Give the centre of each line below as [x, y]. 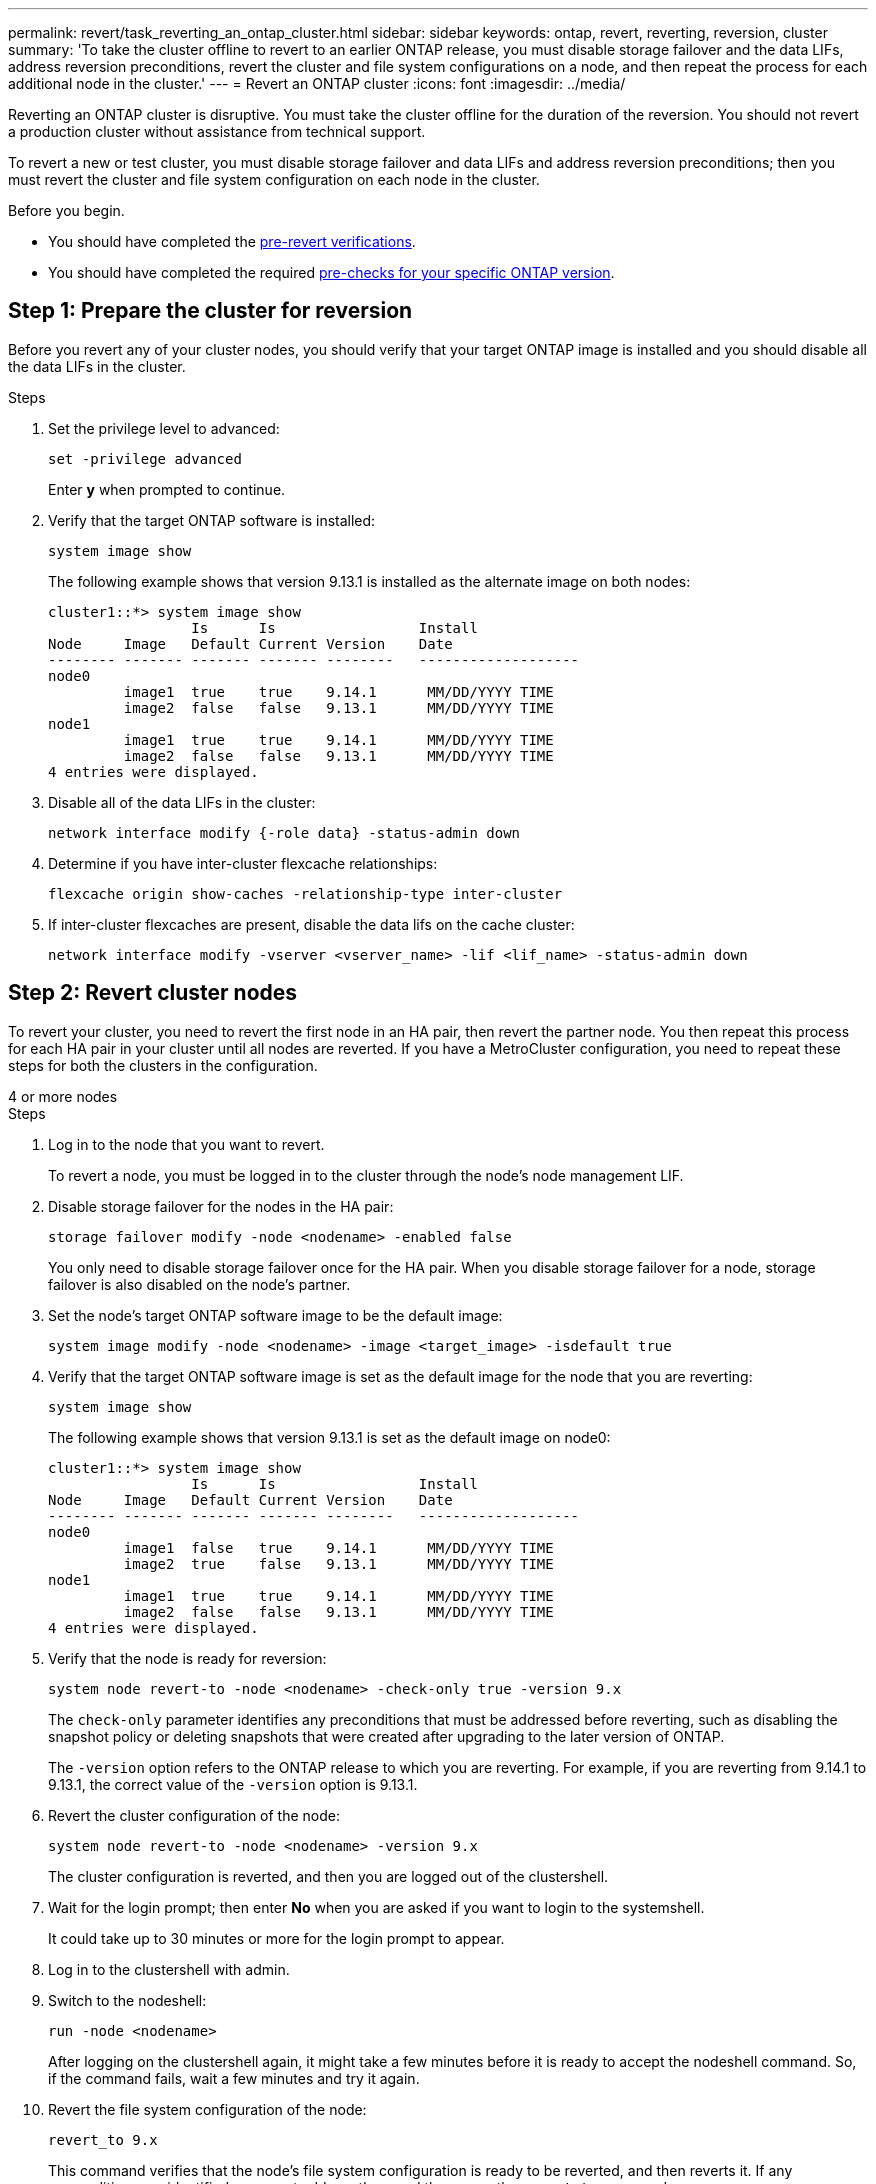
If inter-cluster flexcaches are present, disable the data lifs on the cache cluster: [311, 924]
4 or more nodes [63, 1096]
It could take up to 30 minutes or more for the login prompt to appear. [276, 1938]
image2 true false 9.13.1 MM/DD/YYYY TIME [338, 1563]
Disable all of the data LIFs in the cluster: [182, 802]
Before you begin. [66, 210]
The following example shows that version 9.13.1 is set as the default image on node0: [329, 1437]
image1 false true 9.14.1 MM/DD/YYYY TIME [338, 1547]
